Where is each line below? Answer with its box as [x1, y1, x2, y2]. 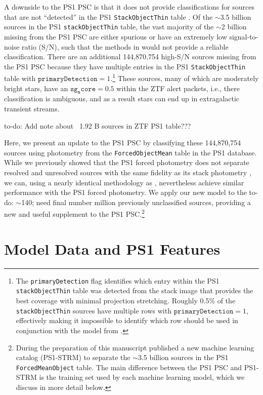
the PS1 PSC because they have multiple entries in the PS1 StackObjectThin [4, 61, 246, 71]
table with [4, 73, 36, 83]
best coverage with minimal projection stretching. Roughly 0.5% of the [16, 295, 236, 306]
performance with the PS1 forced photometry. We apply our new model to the [4, 187, 247, 197]
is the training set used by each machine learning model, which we [39, 372, 245, 382]
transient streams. [4, 103, 60, 113]
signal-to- [229, 31, 258, 42]
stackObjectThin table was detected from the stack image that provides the [16, 285, 253, 296]
